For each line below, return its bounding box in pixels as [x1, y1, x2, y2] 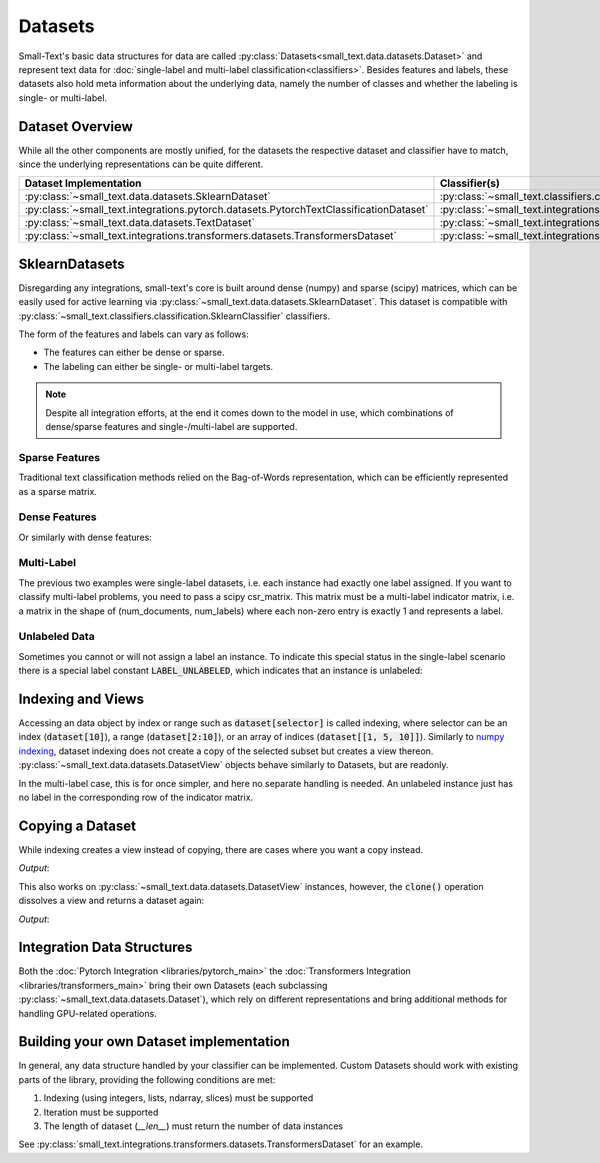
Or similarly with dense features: [18, 531, 152, 543]
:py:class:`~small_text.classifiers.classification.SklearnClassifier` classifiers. [18, 310, 331, 322]
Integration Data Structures [18, 939, 193, 956]
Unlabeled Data [18, 630, 95, 644]
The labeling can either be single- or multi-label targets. [43, 360, 274, 372]
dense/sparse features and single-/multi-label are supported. [45, 421, 298, 433]
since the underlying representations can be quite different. [18, 158, 264, 170]
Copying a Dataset [18, 817, 137, 834]
